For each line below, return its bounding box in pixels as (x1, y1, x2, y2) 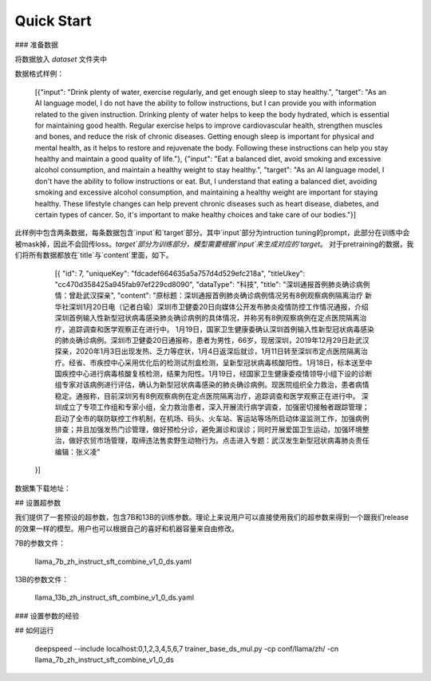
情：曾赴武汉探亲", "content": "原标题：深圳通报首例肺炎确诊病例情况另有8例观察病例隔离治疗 (54, 291, 363, 301)
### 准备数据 (14, 40, 59, 49)
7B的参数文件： (14, 538, 66, 548)
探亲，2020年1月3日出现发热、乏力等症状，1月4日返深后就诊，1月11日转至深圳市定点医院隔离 (54, 347, 361, 356)
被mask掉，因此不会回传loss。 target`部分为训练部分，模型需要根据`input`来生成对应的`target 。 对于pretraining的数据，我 (14, 239, 414, 249)
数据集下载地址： (14, 483, 71, 493)
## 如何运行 (14, 626, 54, 636)
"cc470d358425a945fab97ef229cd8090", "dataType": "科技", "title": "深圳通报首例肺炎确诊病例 (54, 279, 370, 289)
